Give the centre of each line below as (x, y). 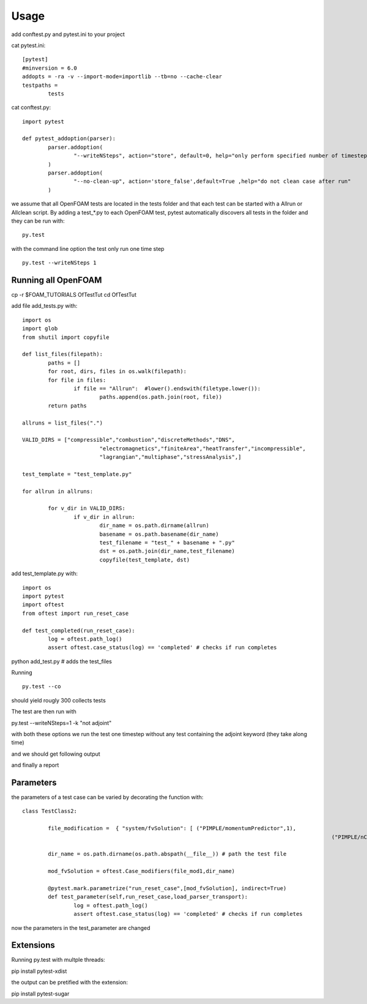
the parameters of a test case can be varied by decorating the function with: (107, 797)
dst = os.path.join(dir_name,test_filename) (167, 551)
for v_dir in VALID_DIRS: (87, 508)
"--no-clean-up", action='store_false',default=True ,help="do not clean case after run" (212, 181)
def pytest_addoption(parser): (69, 139)
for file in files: (77, 380)
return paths (67, 406)
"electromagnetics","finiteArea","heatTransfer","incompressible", (202, 448)
